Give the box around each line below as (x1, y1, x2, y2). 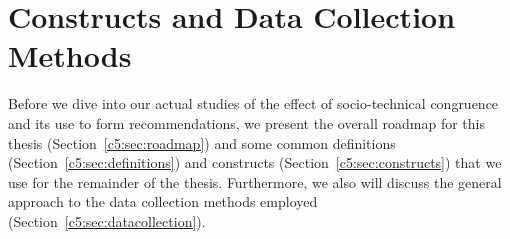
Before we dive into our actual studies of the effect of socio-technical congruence (8, 93, 499, 114)
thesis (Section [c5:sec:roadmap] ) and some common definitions (8, 132, 396, 153)
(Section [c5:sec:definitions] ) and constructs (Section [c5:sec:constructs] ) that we (8, 152, 502, 173)
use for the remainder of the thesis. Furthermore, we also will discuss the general (8, 171, 502, 192)
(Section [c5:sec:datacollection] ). (8, 210, 206, 231)
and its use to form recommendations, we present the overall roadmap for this (8, 112, 485, 133)
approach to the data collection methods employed (8, 191, 318, 212)
